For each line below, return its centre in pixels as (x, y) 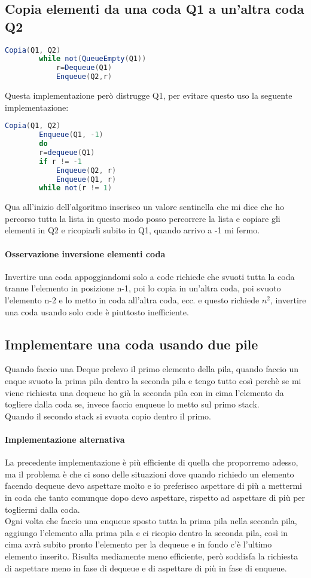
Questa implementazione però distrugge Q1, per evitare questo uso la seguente (149, 95)
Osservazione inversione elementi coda (85, 253)
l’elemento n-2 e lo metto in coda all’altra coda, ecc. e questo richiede (132, 300)
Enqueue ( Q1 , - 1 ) (71, 135)
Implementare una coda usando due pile (132, 344)
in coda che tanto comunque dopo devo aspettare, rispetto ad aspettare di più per (155, 497)
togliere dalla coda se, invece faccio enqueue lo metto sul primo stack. (132, 404)
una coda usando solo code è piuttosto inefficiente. (97, 311)
